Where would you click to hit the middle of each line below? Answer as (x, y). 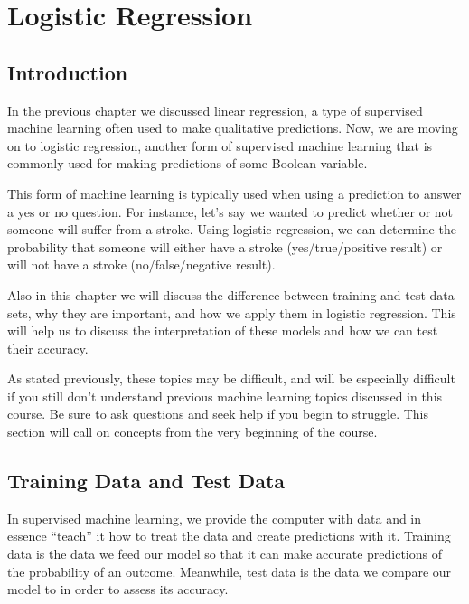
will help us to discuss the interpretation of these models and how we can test (223, 330)
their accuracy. (48, 348)
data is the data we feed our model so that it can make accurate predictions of (225, 554)
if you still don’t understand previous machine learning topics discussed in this (225, 396)
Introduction (68, 72)
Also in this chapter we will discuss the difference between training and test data (231, 294)
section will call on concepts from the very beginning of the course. (192, 432)
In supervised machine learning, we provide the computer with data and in (215, 518)
